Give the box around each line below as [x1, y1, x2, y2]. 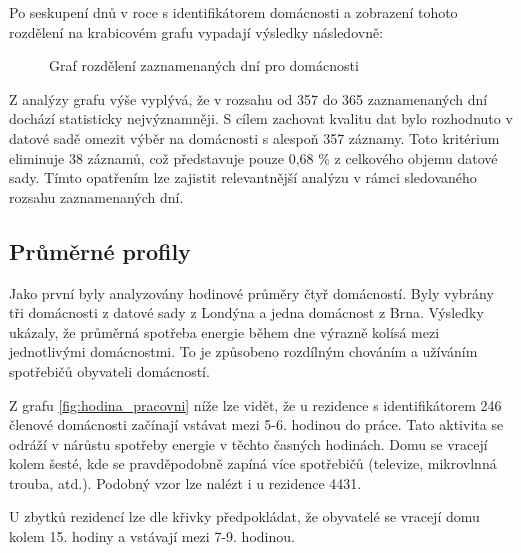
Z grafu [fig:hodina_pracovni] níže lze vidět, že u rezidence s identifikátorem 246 [9, 394, 502, 415]
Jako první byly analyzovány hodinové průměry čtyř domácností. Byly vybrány [9, 282, 494, 303]
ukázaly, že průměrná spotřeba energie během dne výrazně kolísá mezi [9, 321, 440, 342]
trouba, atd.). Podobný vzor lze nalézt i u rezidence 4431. [9, 472, 362, 493]
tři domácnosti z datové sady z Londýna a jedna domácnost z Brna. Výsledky [9, 302, 484, 323]
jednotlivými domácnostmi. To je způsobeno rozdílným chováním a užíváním [9, 341, 478, 362]
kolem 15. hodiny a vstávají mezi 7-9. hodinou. [9, 526, 295, 547]
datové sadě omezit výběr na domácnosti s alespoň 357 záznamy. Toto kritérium [9, 127, 500, 148]
